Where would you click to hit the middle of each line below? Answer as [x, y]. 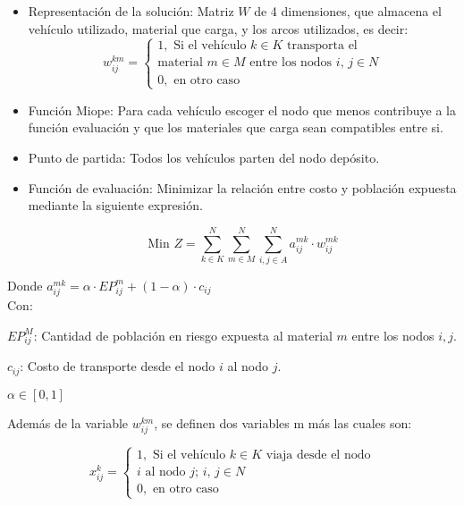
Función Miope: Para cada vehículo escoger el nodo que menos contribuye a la [242, 110]
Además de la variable [68, 422]
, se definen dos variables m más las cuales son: [283, 422]
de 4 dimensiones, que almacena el [348, 11]
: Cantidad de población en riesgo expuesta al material [183, 335]
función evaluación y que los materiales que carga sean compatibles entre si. [236, 127]
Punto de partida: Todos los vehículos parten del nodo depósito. [204, 157]
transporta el [322, 46]
